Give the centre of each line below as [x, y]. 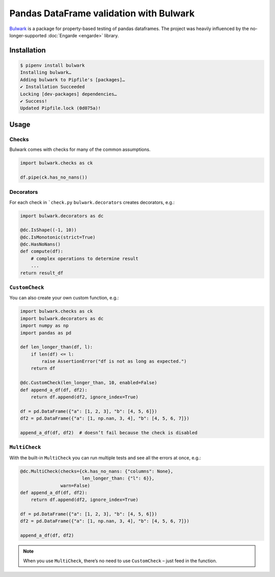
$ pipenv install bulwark [52, 65]
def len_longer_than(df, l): [57, 347]
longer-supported [28, 35]
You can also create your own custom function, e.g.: [64, 298]
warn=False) [75, 485]
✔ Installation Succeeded [52, 87]
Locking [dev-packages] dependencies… [68, 94]
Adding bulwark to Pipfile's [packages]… [73, 80]
